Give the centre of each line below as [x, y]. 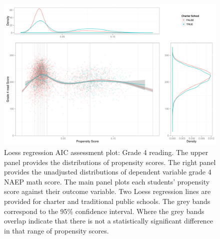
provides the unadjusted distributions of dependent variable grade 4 [108, 172]
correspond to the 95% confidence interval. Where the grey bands [104, 211]
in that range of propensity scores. [56, 230]
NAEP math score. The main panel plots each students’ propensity [107, 181]
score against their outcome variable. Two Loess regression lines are [107, 191]
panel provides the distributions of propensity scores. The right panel [110, 162]
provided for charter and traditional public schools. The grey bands [107, 201]
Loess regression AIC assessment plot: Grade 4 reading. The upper [106, 152]
